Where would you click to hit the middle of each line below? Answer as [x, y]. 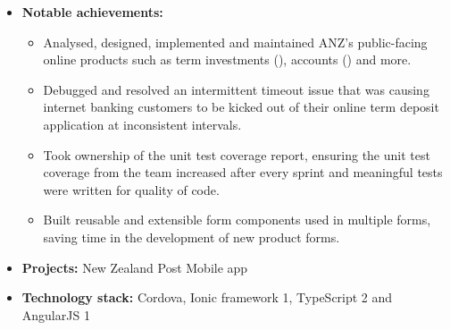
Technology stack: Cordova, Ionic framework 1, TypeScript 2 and [207, 297]
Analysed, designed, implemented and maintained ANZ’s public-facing [235, 42]
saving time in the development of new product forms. [192, 237]
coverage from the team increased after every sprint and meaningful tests [243, 172]
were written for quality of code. [131, 189]
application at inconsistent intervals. [142, 124]
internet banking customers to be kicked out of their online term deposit [241, 107]
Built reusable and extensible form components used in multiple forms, [237, 220]
